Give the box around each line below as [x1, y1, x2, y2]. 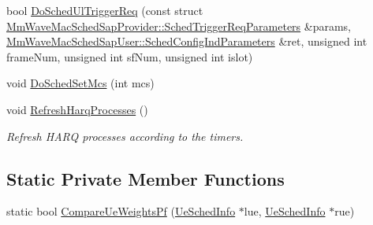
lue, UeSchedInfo [244, 203, 326, 219]
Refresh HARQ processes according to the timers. [6, 127, 244, 144]
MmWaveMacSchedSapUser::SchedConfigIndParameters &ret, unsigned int [6, 33, 367, 50]
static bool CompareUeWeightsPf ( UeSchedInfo [6, 203, 236, 219]
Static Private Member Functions [6, 166, 285, 190]
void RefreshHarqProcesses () [6, 101, 148, 117]
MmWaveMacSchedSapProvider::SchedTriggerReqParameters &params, [6, 17, 352, 34]
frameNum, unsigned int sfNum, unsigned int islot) [6, 48, 253, 65]
